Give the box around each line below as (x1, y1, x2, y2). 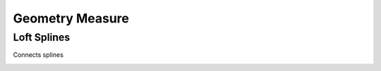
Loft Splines (13, 31, 71, 44)
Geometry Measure (13, 11, 130, 26)
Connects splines (13, 51, 64, 59)
